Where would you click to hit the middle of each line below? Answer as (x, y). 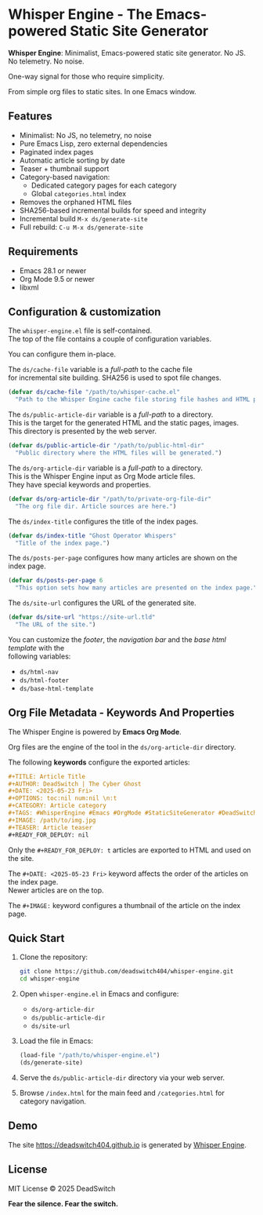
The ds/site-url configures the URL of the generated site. (103, 603)
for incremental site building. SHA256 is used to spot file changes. (115, 378)
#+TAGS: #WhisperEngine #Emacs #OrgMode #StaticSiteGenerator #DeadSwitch (133, 813)
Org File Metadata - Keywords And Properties (121, 713)
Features (30, 117)
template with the (36, 648)
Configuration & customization (85, 312)
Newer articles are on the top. (56, 890)
